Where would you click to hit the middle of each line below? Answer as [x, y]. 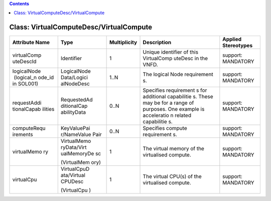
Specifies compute [165, 128]
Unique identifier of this [170, 52]
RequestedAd [77, 100]
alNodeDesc [75, 84]
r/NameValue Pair [81, 134]
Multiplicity [123, 43]
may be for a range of [168, 103]
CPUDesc [72, 181]
